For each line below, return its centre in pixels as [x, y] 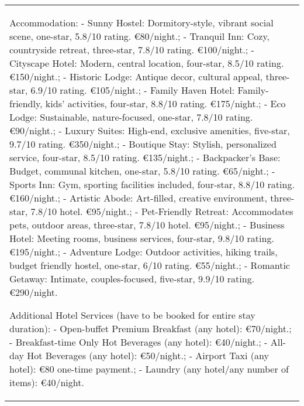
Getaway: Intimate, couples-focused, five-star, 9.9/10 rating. [132, 279]
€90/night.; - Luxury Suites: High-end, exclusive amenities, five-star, [150, 130]
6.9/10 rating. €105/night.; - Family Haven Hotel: [133, 90]
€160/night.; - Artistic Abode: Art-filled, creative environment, [138, 198]
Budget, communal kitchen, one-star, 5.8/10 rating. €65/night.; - [142, 171]
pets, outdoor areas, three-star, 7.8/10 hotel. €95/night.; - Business [147, 225]
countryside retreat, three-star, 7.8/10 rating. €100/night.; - [132, 50]
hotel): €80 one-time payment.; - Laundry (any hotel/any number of [149, 369]
